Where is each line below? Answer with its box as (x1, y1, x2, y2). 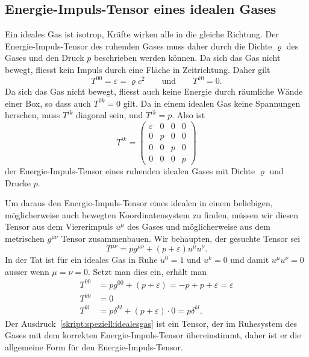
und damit (230, 253, 269, 266)
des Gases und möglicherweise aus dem (127, 220, 270, 233)
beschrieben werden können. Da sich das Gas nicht (93, 51, 281, 64)
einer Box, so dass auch (5, 96, 91, 109)
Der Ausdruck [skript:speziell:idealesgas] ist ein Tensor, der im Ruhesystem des (5, 317, 298, 329)
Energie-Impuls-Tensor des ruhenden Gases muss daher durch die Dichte (5, 39, 272, 52)
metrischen (5, 232, 45, 245)
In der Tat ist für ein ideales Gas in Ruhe (5, 253, 158, 266)
